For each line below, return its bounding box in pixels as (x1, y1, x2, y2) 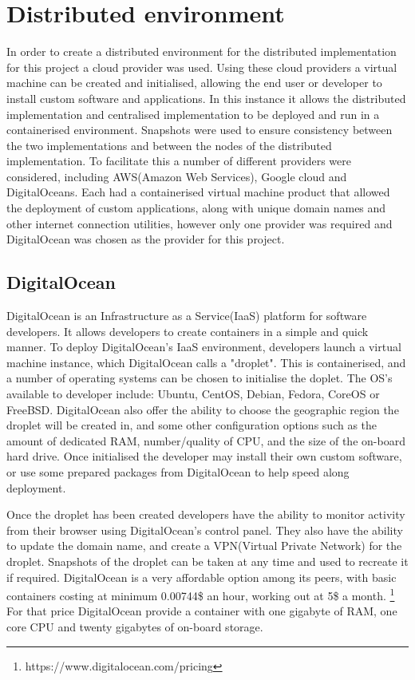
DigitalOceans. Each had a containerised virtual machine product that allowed (6, 184, 390, 200)
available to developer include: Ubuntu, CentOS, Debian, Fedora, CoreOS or (6, 385, 380, 402)
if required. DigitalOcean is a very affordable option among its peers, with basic (6, 568, 397, 585)
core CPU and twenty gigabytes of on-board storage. (6, 618, 263, 635)
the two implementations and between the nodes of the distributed (6, 136, 332, 153)
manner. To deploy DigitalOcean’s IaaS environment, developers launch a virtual (6, 338, 401, 355)
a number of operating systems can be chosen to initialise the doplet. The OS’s (6, 370, 393, 386)
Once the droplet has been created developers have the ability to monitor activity (6, 506, 405, 523)
